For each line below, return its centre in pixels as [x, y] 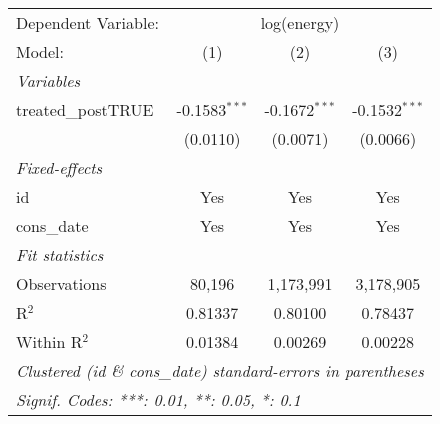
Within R [49, 341]
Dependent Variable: [87, 22]
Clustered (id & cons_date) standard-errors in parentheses [220, 370]
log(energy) [300, 22]
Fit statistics [60, 254]
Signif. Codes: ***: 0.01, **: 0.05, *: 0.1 [158, 399]
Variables [48, 80]
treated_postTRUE [85, 109]
